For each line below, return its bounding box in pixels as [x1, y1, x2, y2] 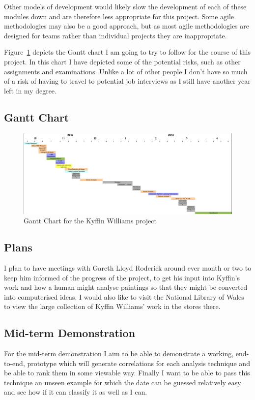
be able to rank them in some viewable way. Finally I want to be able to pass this [4, 368, 250, 378]
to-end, [4, 358, 25, 368]
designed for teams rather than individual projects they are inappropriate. [4, 30, 227, 40]
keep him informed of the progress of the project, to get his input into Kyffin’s [4, 272, 240, 282]
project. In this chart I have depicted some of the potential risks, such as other [4, 56, 241, 66]
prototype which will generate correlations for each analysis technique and [27, 358, 250, 368]
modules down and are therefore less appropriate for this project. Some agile [4, 11, 234, 21]
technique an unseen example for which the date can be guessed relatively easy [4, 377, 241, 387]
